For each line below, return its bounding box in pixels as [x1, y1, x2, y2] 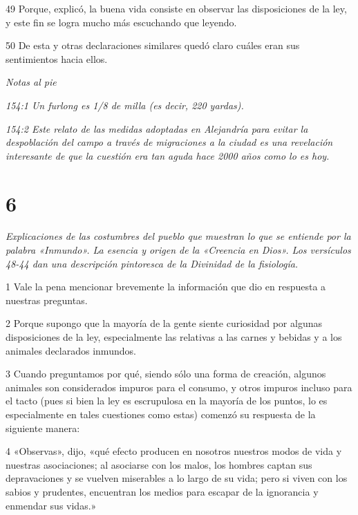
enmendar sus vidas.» [6, 498, 97, 512]
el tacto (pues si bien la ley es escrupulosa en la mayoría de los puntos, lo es [6, 393, 328, 408]
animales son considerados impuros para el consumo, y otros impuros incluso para [6, 380, 352, 394]
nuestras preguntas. [6, 292, 88, 307]
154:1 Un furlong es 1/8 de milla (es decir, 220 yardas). [6, 97, 244, 112]
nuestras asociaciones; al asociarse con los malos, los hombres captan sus [6, 457, 312, 471]
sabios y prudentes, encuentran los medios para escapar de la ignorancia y [6, 484, 319, 498]
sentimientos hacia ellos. [6, 51, 108, 66]
